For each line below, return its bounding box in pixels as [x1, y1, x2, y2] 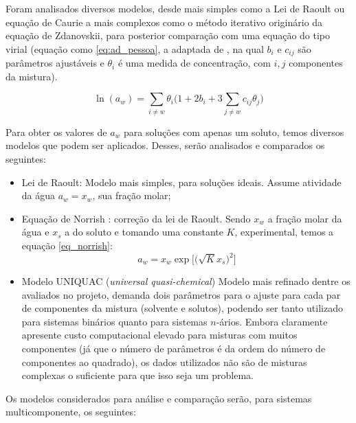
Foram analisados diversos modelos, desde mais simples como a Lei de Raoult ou [5, 1, 345, 15]
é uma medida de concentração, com [118, 56, 271, 70]
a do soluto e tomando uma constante [65, 225, 223, 239]
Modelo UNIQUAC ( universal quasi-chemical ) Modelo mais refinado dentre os [21, 274, 351, 288]
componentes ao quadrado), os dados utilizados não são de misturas [21, 354, 307, 369]
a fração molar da [267, 211, 342, 225]
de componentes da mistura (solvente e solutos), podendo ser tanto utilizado [21, 301, 343, 315]
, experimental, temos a [234, 225, 334, 239]
